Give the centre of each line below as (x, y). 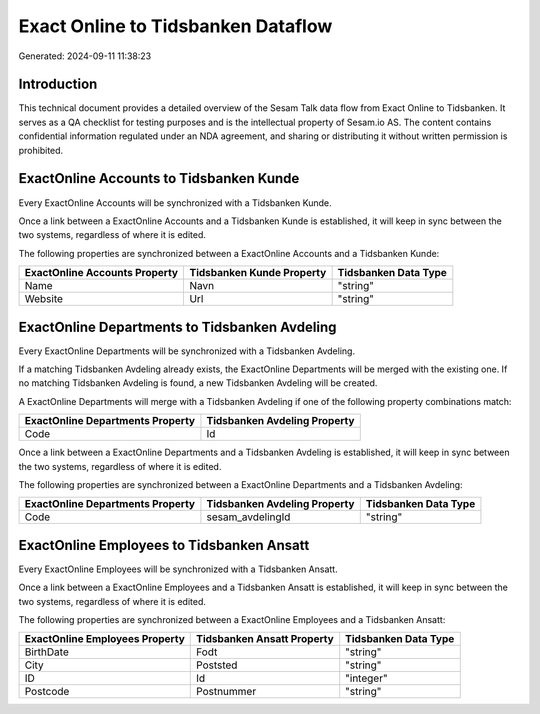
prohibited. (41, 150)
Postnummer (226, 692)
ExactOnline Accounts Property (101, 273)
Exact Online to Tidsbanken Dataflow (175, 26)
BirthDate (46, 652)
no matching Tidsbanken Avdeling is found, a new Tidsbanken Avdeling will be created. (198, 383)
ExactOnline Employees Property (104, 639)
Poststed (217, 665)
